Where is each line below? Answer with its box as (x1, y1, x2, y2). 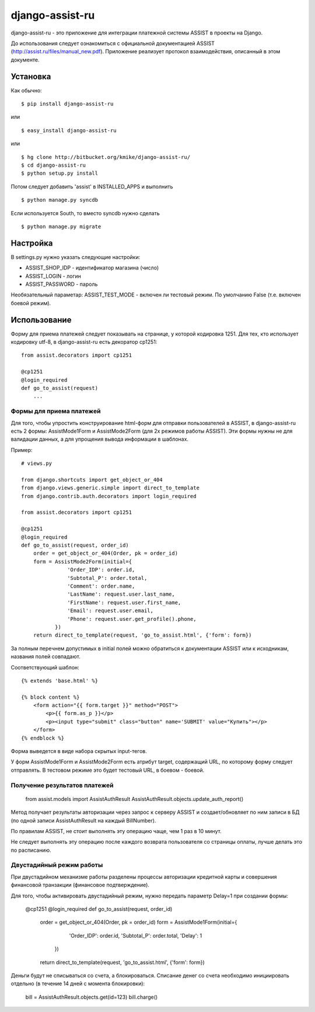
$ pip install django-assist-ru (21, 101, 114, 108)
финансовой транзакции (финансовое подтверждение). (10, 882, 150, 889)
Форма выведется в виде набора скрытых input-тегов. (10, 748, 147, 755)
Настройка (10, 238, 53, 248)
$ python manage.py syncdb (21, 196, 99, 203)
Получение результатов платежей (10, 781, 114, 789)
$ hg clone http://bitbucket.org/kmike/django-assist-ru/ (21, 154, 191, 160)
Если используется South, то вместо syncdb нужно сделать (10, 209, 160, 216)
